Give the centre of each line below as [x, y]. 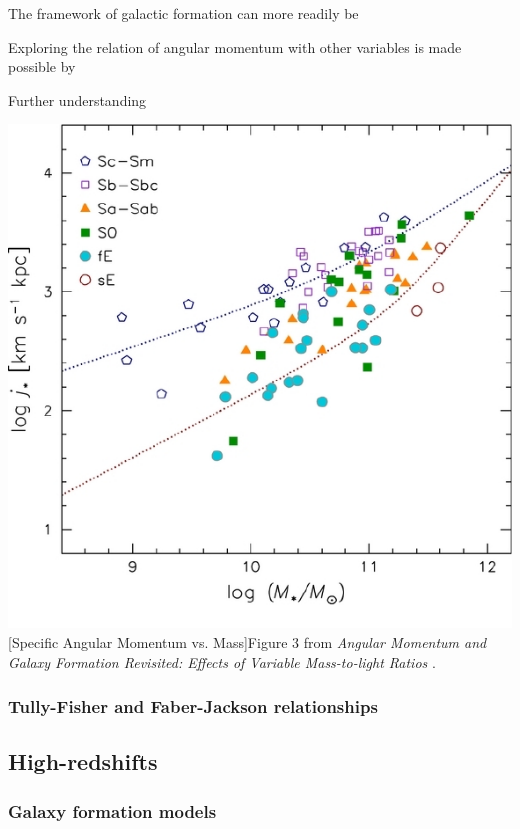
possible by [42, 66]
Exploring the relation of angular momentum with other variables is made [235, 46]
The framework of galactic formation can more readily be [183, 13]
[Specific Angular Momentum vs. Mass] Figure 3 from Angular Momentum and [247, 641]
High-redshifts [83, 761]
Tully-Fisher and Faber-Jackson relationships [193, 706]
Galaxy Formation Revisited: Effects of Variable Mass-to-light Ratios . [222, 661]
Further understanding [77, 99]
